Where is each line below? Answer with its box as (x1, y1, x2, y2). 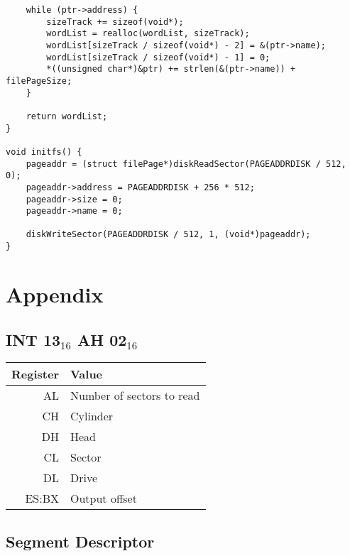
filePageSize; (6, 75, 72, 86)
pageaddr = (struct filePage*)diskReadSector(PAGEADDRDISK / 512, (26, 158, 346, 169)
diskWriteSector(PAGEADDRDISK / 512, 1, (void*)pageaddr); (26, 229, 311, 240)
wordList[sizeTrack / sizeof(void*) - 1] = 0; (46, 52, 270, 62)
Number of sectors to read (70, 387, 200, 404)
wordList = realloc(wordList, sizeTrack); (46, 28, 250, 39)
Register (11, 366, 59, 383)
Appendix (6, 279, 104, 308)
